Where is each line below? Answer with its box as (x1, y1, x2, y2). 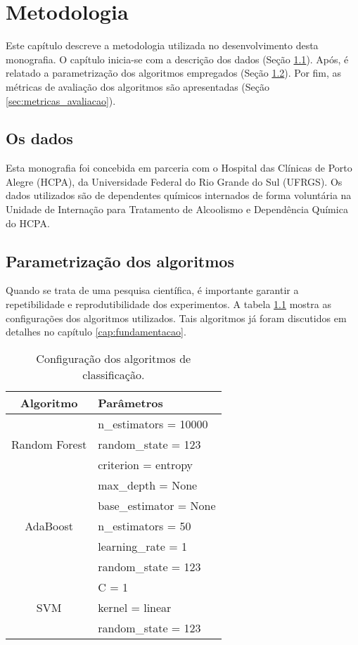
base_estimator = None (98, 497, 216, 513)
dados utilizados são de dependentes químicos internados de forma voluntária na (6, 188, 352, 203)
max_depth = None (98, 476, 198, 493)
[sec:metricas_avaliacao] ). (6, 93, 116, 108)
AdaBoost (25, 517, 73, 534)
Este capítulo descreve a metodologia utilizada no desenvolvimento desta (6, 38, 319, 53)
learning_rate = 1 (98, 537, 188, 554)
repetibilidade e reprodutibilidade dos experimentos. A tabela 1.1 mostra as (6, 297, 331, 312)
